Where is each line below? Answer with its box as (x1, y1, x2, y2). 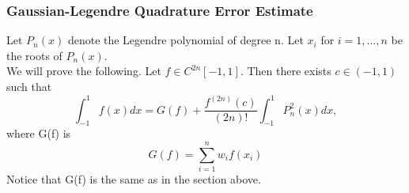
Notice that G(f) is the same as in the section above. (6, 171, 261, 187)
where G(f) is (6, 125, 71, 142)
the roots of (6, 47, 62, 63)
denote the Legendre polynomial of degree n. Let (67, 32, 304, 48)
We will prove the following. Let (6, 62, 161, 79)
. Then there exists (240, 62, 331, 79)
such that (6, 78, 52, 94)
